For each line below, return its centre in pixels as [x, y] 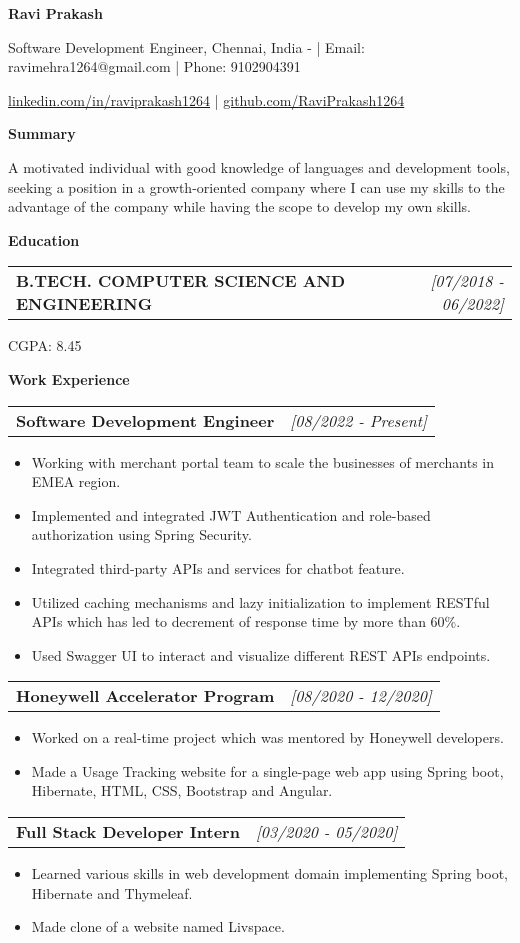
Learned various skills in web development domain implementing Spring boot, [269, 873]
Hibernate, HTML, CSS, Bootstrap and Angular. [182, 790]
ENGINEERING [84, 304]
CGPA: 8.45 [45, 345]
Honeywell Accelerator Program [145, 696]
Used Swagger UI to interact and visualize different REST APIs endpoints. [261, 654]
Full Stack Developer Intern [128, 832]
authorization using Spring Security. [141, 534]
